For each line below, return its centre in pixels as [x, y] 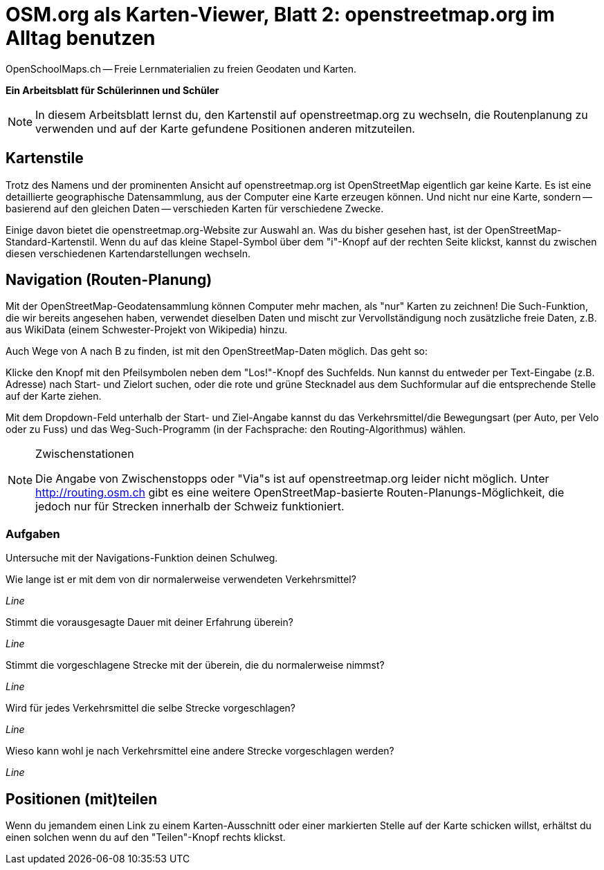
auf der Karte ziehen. [54, 396]
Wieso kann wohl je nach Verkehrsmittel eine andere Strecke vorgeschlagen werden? [200, 751]
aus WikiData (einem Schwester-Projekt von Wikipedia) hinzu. [147, 330]
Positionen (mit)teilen [82, 799]
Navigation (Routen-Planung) [109, 280]
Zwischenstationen [85, 454]
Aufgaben [33, 534]
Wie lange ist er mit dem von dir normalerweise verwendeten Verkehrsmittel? [181, 580]
